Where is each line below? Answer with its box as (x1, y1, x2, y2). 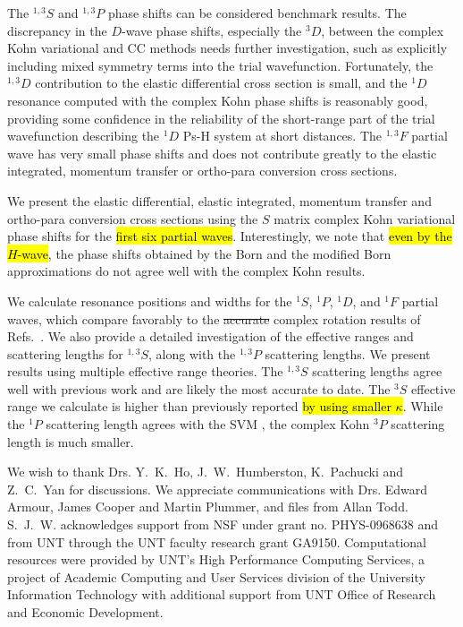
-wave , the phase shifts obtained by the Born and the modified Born (17, 244, 391, 262)
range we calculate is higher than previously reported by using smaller (7, 397, 391, 416)
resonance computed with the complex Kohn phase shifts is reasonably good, (7, 90, 428, 109)
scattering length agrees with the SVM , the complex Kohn (46, 415, 370, 434)
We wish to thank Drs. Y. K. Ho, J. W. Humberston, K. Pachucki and (7, 462, 404, 481)
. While (402, 397, 443, 416)
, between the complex (321, 21, 444, 39)
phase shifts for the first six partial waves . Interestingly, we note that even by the (7, 227, 452, 245)
